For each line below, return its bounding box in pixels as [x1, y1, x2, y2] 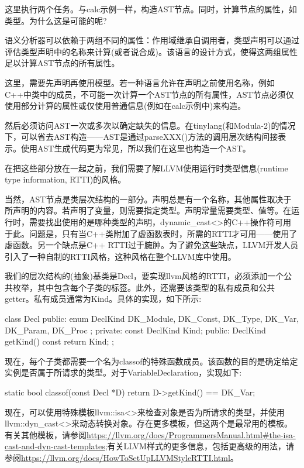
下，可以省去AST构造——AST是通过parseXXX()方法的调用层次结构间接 [5, 130, 278, 143]
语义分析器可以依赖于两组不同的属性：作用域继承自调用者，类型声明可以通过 [5, 34, 299, 46]
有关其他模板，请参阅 [5, 428, 87, 441]
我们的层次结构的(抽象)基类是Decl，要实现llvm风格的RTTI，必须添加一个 [5, 270, 284, 282]
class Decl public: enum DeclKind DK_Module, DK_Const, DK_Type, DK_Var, [5, 312, 299, 325]
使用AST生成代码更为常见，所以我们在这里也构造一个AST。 [20, 142, 251, 154]
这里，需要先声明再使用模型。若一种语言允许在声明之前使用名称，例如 [5, 76, 275, 88]
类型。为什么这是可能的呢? [5, 14, 107, 26]
